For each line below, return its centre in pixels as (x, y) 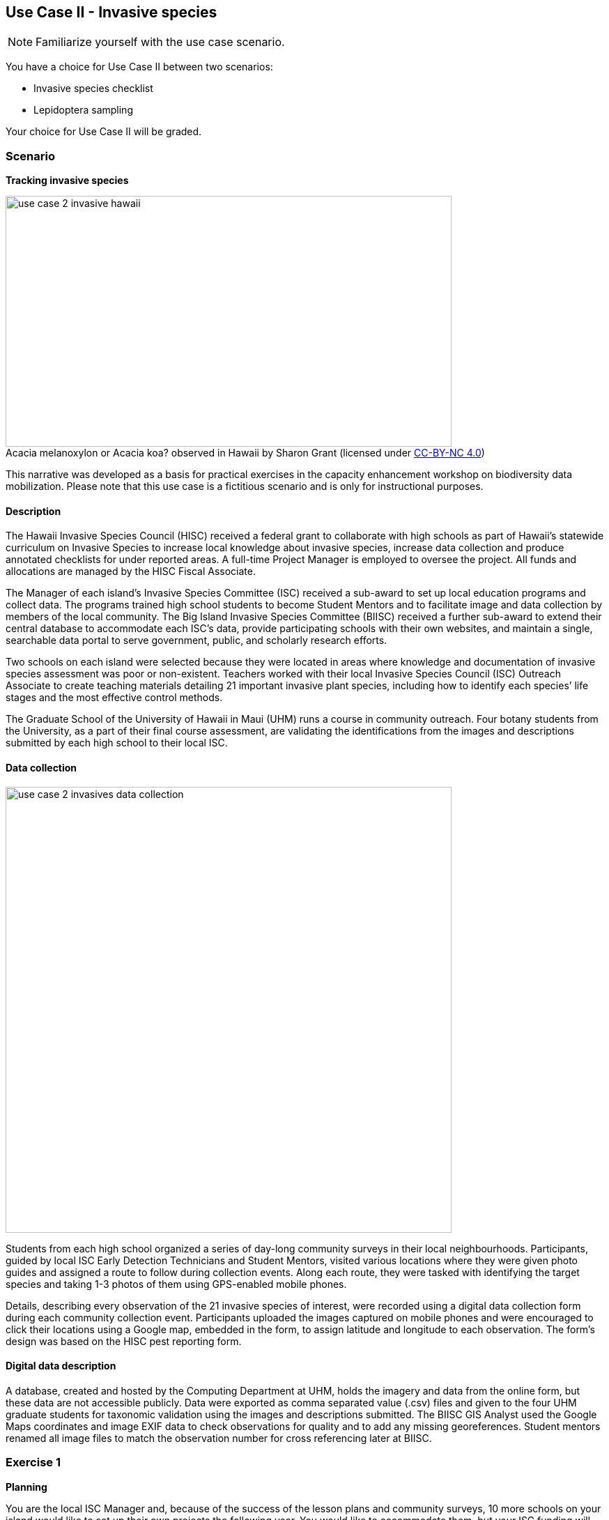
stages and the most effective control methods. (114, 698)
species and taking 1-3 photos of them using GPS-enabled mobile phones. (176, 1284)
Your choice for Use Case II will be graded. (104, 132)
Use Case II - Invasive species (111, 12)
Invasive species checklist (93, 89)
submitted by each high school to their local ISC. (117, 743)
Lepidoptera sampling (83, 110)
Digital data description (61, 1366)
